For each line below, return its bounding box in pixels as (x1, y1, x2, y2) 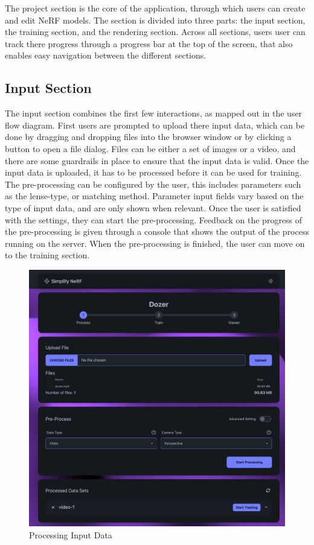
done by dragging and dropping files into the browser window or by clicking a (5, 130, 292, 143)
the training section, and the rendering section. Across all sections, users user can (5, 25, 306, 38)
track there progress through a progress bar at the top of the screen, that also (5, 37, 293, 49)
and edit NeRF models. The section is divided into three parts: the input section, (5, 13, 306, 26)
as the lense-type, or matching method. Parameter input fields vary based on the (5, 190, 304, 202)
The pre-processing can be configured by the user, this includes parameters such (5, 177, 301, 190)
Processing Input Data (29, 528, 112, 541)
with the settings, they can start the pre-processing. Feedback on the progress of (5, 213, 303, 226)
